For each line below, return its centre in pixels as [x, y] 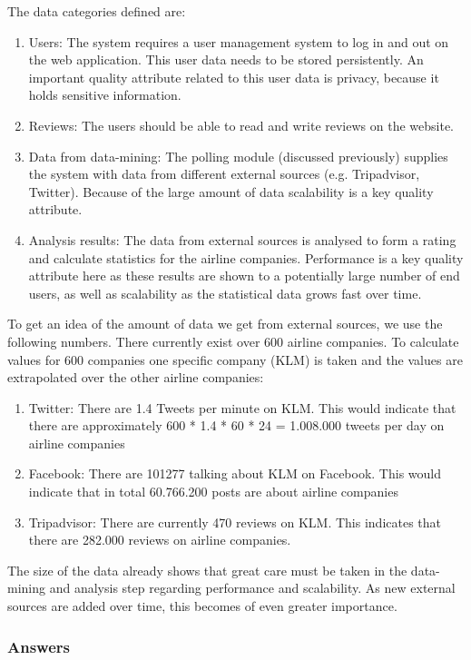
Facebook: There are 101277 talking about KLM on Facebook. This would [235, 473]
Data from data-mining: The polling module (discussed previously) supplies [238, 156]
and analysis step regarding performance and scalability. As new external [252, 588]
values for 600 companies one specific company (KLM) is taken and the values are [235, 359]
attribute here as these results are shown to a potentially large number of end [244, 276]
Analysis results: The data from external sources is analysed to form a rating [242, 239]
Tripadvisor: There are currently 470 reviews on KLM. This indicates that [235, 522]
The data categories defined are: [97, 11]
